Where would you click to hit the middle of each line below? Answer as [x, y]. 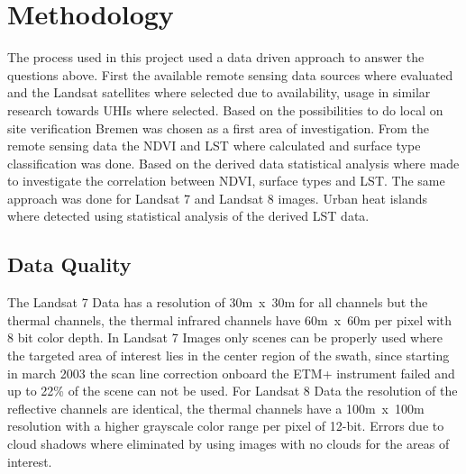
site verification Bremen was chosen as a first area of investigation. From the [219, 128]
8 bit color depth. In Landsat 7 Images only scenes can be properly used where [225, 337]
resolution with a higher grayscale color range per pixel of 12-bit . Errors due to [226, 426]
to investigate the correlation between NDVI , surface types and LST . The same [226, 181]
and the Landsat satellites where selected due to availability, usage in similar [219, 92]
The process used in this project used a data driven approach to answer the [216, 57]
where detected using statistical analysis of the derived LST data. [188, 216]
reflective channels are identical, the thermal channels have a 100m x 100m [216, 408]
